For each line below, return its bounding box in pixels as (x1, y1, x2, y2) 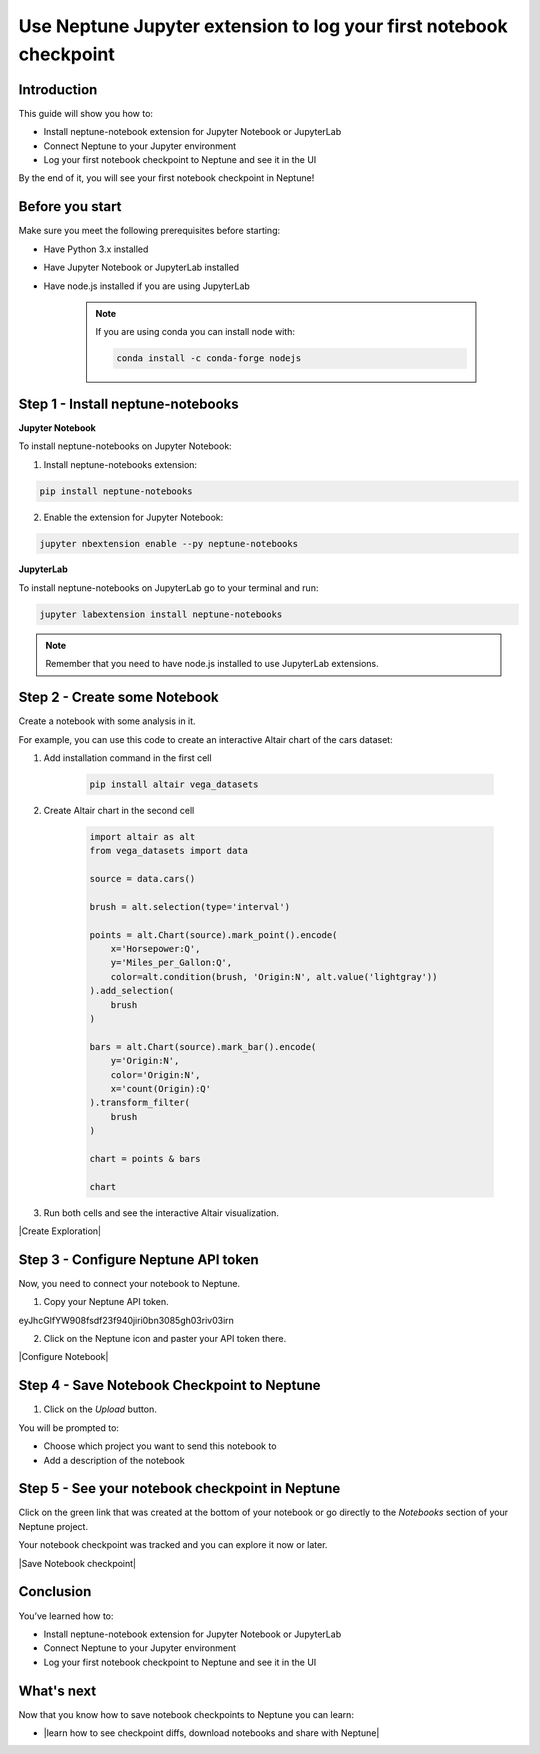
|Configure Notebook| (18, 1351, 109, 1363)
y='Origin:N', (110, 1055, 180, 1067)
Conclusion (18, 1583, 92, 1600)
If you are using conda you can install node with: (95, 326, 295, 338)
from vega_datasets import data (89, 845, 249, 857)
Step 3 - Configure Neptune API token (18, 1251, 259, 1268)
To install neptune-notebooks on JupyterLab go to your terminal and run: (18, 581, 319, 594)
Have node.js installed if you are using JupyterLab (43, 280, 250, 292)
